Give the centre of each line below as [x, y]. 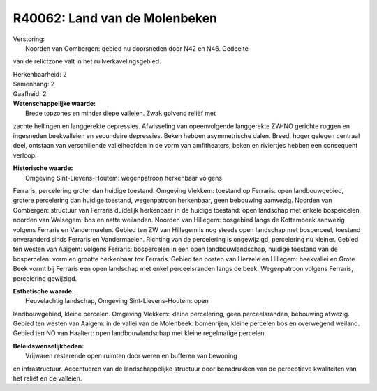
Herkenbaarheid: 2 [40, 74]
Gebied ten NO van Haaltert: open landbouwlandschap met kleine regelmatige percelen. [140, 333]
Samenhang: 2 [34, 84]
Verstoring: [29, 39]
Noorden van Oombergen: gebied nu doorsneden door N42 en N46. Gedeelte [137, 48]
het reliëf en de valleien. [47, 378]
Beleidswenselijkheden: [49, 346]
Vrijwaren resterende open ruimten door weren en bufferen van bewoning [131, 356]
